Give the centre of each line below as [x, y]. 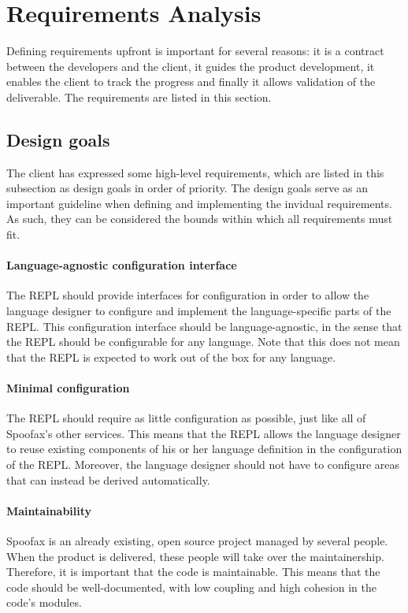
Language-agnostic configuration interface [122, 265]
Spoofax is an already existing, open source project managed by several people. [197, 541]
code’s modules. [44, 602]
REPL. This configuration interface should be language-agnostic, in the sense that [204, 326]
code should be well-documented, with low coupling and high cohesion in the [191, 587]
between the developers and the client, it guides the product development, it [191, 66]
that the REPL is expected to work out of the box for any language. [171, 357]
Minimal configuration [68, 388]
